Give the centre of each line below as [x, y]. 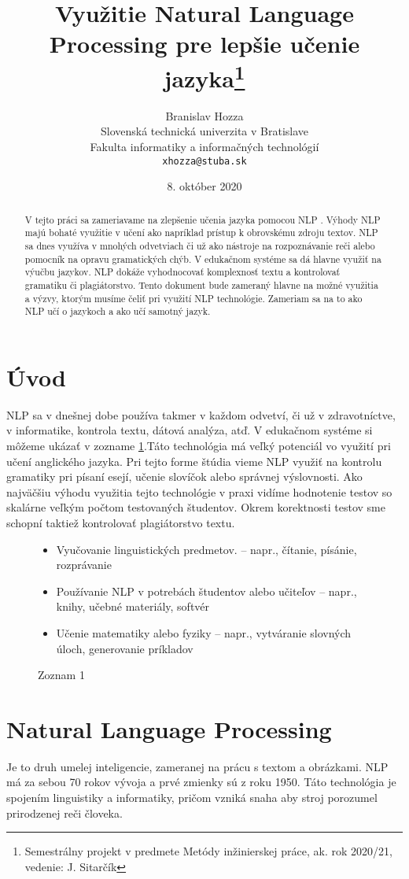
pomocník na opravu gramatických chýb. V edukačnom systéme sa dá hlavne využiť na [203, 259]
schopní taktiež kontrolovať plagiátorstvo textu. [121, 523]
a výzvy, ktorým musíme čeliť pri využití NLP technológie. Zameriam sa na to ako [193, 298]
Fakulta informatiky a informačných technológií [204, 147]
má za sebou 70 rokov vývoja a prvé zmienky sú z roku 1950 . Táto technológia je [201, 782]
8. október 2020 [204, 186]
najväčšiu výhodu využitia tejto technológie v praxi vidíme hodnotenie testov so [199, 491]
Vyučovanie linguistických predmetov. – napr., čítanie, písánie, [206, 549]
